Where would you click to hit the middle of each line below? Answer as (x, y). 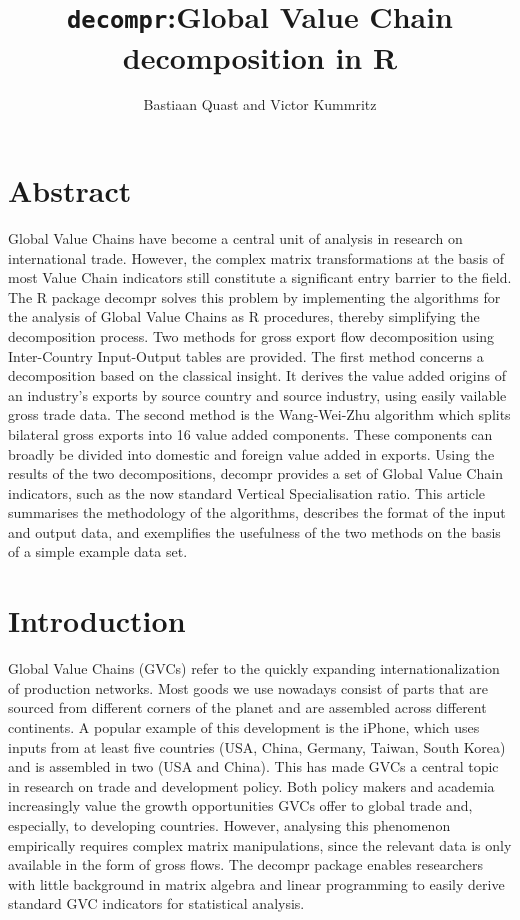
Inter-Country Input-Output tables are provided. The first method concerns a (246, 355)
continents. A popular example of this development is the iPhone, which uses (244, 726)
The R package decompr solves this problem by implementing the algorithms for (254, 296)
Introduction (97, 620)
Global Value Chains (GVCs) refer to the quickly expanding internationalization (254, 668)
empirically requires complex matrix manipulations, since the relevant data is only (260, 844)
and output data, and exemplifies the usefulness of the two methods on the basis (254, 531)
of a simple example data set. (98, 551)
